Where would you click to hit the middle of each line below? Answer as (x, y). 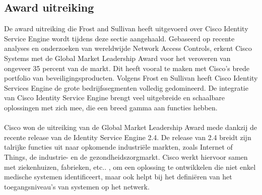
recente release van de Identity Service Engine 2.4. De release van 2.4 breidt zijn (128, 137)
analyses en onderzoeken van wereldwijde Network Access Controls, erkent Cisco (128, 48)
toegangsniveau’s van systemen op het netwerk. (77, 186)
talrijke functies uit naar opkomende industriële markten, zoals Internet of (118, 147)
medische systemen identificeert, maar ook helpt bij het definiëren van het (118, 177)
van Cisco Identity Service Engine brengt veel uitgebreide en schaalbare (114, 97)
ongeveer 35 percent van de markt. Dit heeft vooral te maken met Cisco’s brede (127, 68)
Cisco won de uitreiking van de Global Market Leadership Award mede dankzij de (130, 127)
